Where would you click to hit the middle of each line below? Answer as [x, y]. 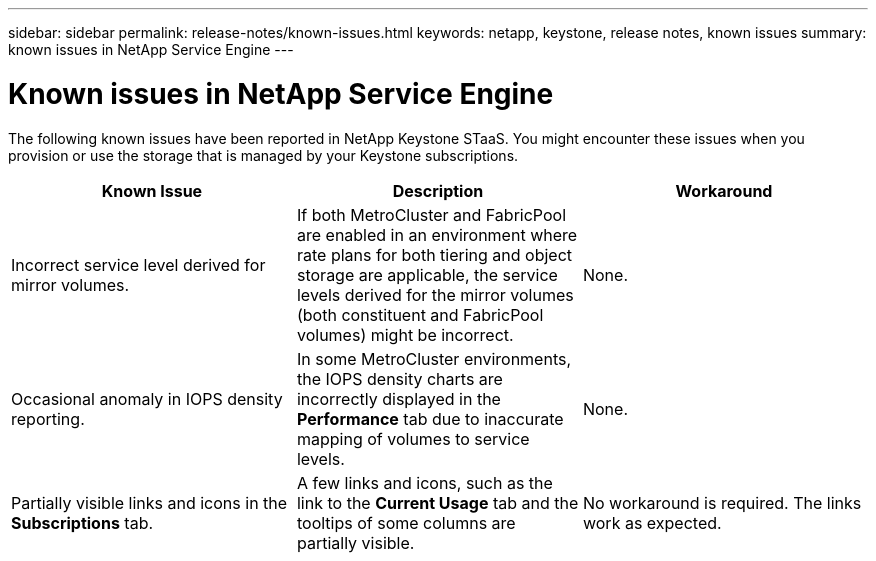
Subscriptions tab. [82, 522]
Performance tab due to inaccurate [430, 418]
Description [438, 190]
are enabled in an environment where [437, 234]
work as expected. [652, 522]
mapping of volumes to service [413, 438]
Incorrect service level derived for [138, 264]
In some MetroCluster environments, [434, 358]
